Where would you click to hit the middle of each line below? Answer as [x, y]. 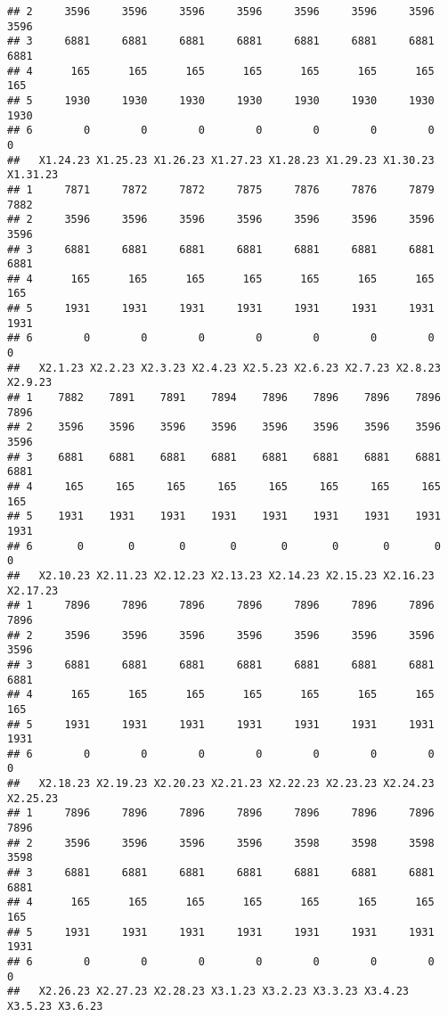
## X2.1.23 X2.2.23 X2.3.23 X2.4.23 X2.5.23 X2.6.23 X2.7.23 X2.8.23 [224, 368]
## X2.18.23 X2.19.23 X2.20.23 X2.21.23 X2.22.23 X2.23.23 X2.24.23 [221, 784]
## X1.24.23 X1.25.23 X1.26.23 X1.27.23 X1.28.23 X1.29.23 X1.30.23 [221, 160]
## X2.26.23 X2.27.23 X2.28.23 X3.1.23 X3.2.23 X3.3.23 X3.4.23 [208, 992]
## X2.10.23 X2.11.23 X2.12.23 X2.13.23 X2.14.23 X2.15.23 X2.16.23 [221, 575]
